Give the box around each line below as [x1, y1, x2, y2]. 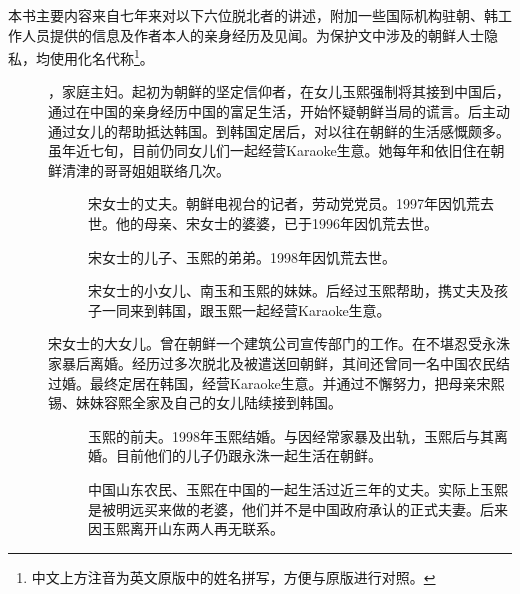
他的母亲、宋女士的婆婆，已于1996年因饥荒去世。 [115, 213, 438, 233]
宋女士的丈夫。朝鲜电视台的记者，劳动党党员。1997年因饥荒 [88, 193, 480, 214]
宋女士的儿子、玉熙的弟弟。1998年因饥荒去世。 [88, 246, 396, 267]
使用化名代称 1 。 [49, 45, 154, 68]
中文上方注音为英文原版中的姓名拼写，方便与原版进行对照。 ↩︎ [31, 566, 436, 587]
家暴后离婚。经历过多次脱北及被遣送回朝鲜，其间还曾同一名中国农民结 [48, 352, 510, 373]
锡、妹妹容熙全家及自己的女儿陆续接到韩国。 [48, 392, 342, 413]
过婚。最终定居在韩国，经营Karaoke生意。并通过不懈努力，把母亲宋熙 [48, 372, 505, 393]
